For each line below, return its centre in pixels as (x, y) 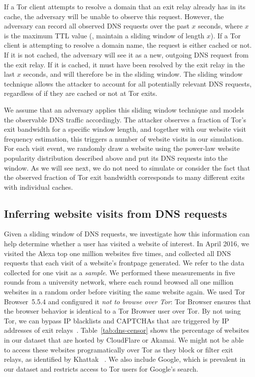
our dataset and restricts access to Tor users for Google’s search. (101, 368)
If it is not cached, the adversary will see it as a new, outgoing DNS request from (126, 54)
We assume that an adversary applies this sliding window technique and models (124, 109)
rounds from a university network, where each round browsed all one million (119, 282)
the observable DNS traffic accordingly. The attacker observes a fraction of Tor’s (125, 119)
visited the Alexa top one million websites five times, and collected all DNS (117, 253)
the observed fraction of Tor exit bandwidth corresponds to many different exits (125, 177)
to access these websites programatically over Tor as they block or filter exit (119, 349)
